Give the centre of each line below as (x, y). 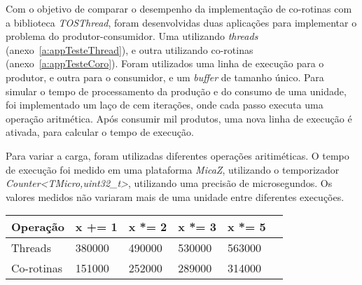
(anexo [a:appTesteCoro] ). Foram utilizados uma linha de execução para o (165, 63)
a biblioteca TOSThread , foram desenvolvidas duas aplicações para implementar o (181, 22)
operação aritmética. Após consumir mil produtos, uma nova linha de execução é (179, 118)
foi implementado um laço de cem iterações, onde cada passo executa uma (165, 105)
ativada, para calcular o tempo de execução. (100, 132)
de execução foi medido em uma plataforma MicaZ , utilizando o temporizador (173, 169)
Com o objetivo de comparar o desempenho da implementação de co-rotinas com (179, 8)
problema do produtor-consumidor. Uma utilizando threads (132, 36)
